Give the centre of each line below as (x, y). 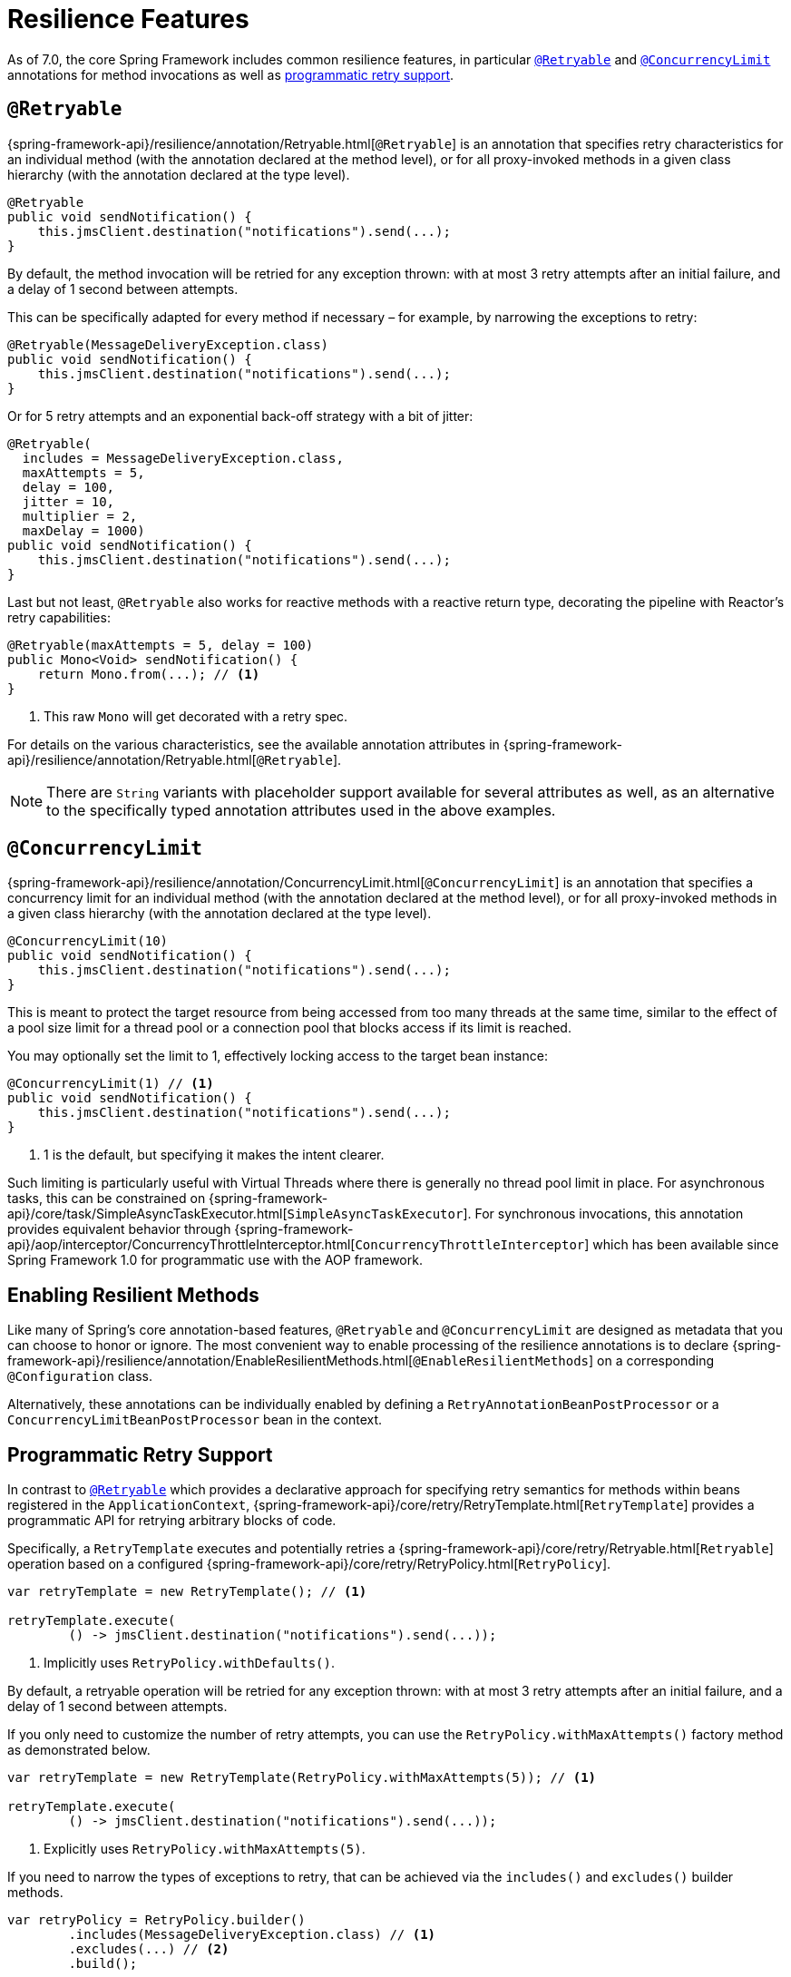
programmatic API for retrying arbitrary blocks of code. (172, 1521)
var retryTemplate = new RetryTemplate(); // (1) (187, 1592)
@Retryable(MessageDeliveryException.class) (168, 344)
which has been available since (686, 1245)
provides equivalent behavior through (119, 1229)
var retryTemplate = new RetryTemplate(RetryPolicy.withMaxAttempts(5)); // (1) (302, 1778)
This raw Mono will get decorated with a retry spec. (196, 716)
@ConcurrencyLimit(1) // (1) (111, 1084)
